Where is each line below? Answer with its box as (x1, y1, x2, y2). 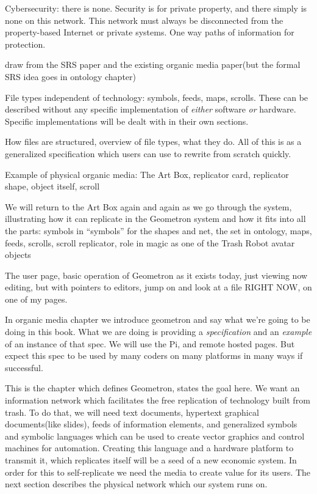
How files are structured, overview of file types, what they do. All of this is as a (5, 135, 302, 148)
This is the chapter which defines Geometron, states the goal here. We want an (5, 382, 300, 394)
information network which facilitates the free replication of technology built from (5, 394, 310, 407)
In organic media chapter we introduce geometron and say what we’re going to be (5, 313, 310, 326)
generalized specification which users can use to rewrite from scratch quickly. (5, 147, 291, 160)
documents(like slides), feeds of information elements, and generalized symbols (5, 418, 297, 430)
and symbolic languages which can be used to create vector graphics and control (5, 429, 305, 442)
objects (5, 248, 31, 261)
